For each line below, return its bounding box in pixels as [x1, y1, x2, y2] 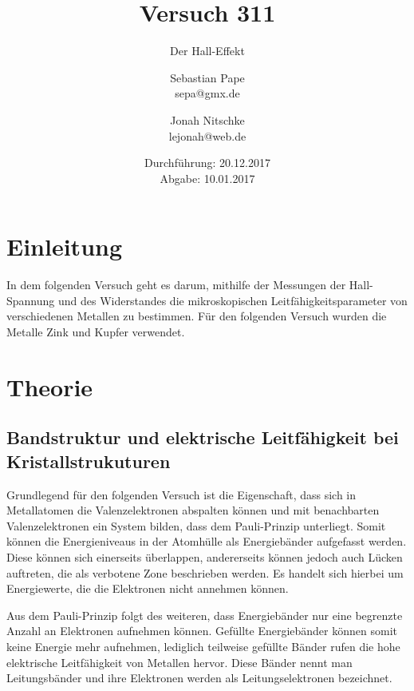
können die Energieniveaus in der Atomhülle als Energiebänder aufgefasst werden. [6, 533, 407, 550]
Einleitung [6, 230, 123, 263]
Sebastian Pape [170, 69, 245, 85]
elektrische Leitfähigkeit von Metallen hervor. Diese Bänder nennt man [6, 653, 353, 670]
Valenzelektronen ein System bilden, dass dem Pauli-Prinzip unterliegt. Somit [6, 517, 386, 534]
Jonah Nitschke [170, 111, 245, 128]
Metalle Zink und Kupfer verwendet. [6, 324, 185, 340]
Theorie [6, 370, 93, 403]
